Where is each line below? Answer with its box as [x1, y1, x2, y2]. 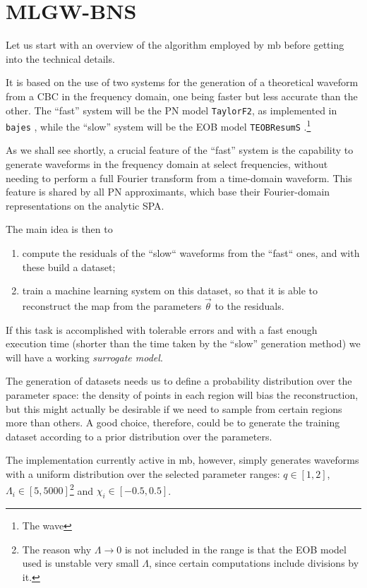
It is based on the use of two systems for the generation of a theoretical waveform [6, 75, 359, 90]
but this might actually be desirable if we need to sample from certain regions [6, 401, 342, 416]
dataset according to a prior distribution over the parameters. [6, 428, 272, 443]
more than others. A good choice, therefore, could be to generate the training [6, 415, 340, 430]
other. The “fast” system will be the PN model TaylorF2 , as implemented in [6, 102, 337, 117]
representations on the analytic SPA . [6, 198, 164, 212]
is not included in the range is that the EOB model [124, 541, 347, 556]
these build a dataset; [22, 259, 116, 274]
